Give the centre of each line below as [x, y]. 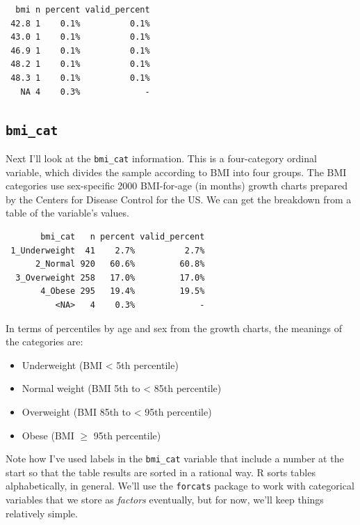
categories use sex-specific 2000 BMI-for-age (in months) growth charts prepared [177, 186]
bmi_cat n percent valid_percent [123, 236]
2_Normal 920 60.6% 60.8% [120, 264]
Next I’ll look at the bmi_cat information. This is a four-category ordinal [161, 158]
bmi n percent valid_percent [83, 10]
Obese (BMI [48, 435]
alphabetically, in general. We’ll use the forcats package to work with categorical [180, 486]
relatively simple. [42, 513]
